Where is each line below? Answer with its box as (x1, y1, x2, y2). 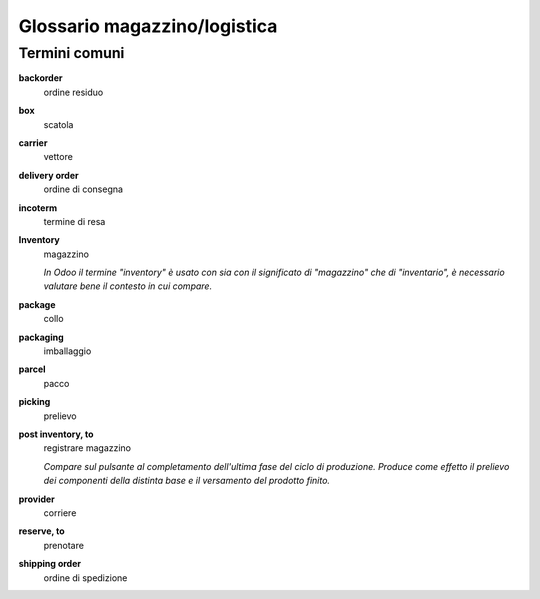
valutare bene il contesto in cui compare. (43, 280, 213, 292)
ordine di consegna (43, 183, 124, 195)
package (18, 298, 56, 310)
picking (18, 396, 51, 408)
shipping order (18, 558, 82, 570)
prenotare (43, 539, 85, 551)
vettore (43, 151, 74, 163)
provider (18, 493, 55, 505)
